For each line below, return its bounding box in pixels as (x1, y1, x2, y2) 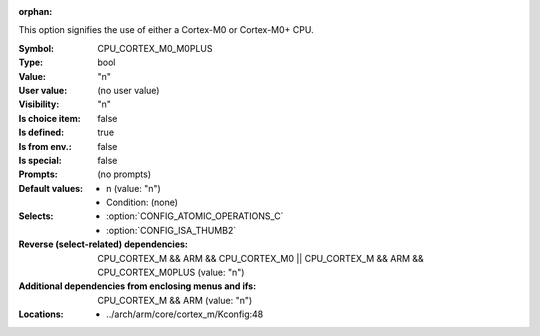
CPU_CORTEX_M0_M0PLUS (97, 42, 213, 54)
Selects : (18, 210, 54, 222)
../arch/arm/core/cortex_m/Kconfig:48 (106, 308, 264, 320)
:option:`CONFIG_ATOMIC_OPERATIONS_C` (106, 210, 284, 222)
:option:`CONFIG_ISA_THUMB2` (106, 224, 237, 236)
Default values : (18, 182, 84, 194)
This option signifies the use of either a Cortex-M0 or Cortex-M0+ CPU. (18, 24, 314, 36)
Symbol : (18, 42, 55, 54)
